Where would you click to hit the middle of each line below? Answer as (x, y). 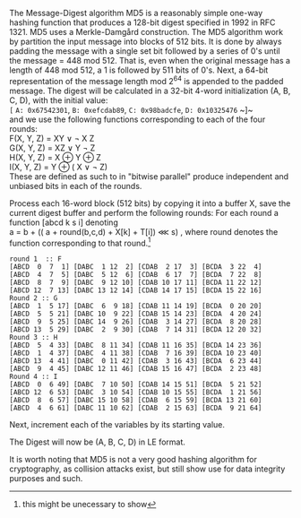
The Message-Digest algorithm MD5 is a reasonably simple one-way (136, 13)
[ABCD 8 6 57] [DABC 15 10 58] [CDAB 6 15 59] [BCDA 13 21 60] (136, 401)
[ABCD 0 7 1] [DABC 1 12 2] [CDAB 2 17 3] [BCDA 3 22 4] (136, 267)
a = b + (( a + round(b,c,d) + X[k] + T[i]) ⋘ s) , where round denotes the (144, 231)
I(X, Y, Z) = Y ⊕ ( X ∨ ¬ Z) (59, 167)
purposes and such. (46, 479)
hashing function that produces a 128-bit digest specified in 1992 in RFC (142, 22)
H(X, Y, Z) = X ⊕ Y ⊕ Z (55, 157)
